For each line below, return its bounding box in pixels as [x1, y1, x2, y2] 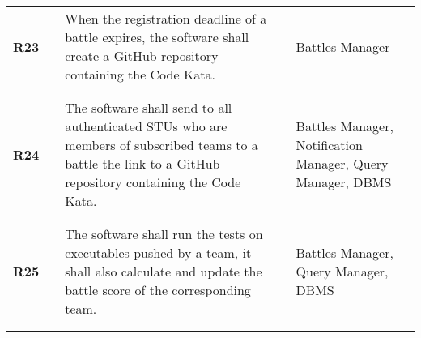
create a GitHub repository [65, 46, 219, 65]
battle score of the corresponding [65, 280, 251, 299]
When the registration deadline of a [65, 9, 267, 28]
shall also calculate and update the [65, 262, 262, 280]
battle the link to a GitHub [65, 154, 220, 173]
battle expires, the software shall [65, 28, 249, 46]
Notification [296, 135, 363, 154]
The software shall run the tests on [65, 225, 263, 243]
